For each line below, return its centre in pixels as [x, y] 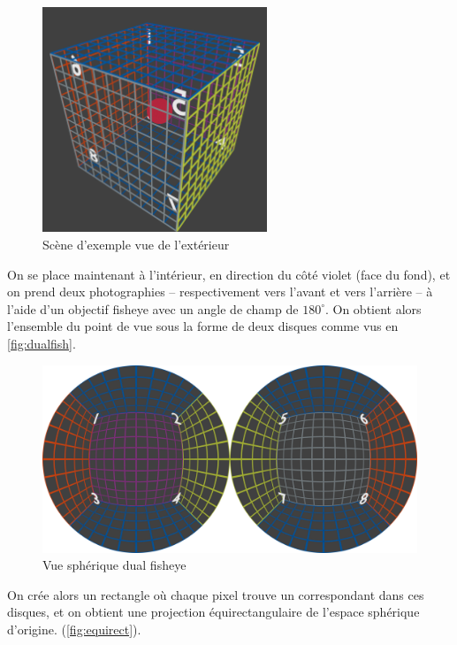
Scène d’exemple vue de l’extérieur [136, 244]
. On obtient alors [373, 308]
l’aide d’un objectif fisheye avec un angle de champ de [153, 308]
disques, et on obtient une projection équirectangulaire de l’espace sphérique [213, 612]
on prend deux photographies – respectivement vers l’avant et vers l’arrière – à [220, 292]
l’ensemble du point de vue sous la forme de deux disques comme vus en [203, 326]
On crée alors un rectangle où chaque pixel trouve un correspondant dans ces [216, 594]
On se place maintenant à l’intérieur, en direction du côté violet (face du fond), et [229, 274]
